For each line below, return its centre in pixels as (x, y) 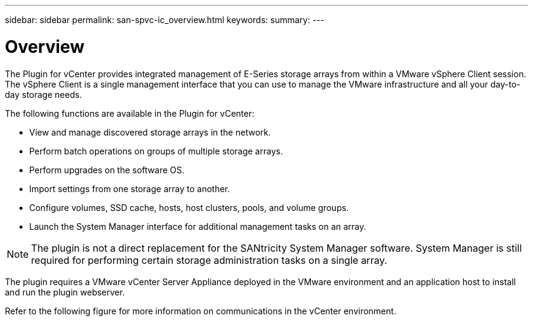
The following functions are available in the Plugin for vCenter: (130, 113)
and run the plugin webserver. (65, 292)
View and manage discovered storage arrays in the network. (150, 132)
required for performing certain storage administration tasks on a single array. (209, 260)
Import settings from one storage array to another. (130, 188)
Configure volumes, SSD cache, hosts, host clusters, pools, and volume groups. (189, 207)
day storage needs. (44, 94)
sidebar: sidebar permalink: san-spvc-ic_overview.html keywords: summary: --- (165, 20)
